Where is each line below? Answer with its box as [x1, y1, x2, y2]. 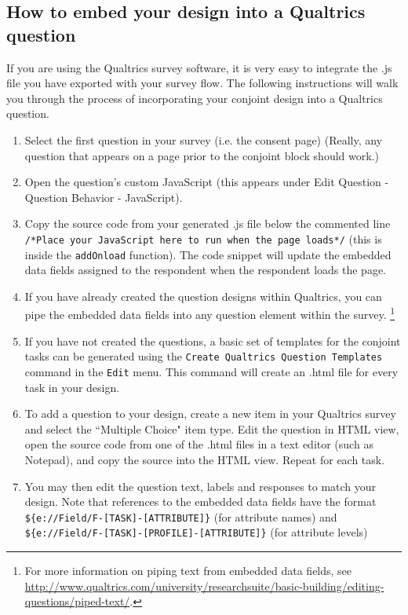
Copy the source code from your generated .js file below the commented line [24, 215, 391, 232]
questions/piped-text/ [24, 593, 130, 610]
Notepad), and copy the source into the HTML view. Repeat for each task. [24, 451, 385, 467]
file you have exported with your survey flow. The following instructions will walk [6, 75, 399, 91]
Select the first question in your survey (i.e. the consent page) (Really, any [24, 131, 383, 148]
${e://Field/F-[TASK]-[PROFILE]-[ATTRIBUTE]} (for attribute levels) [24, 524, 368, 540]
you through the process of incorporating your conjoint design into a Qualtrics [6, 90, 383, 106]
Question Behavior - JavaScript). [24, 189, 183, 205]
